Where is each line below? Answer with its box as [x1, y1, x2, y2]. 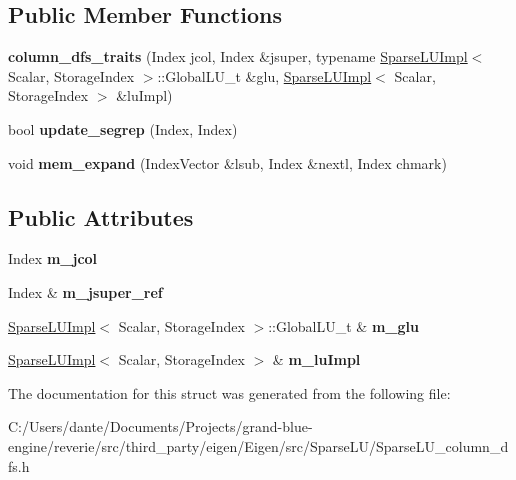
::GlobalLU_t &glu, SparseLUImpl [157, 65, 372, 86]
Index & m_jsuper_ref [8, 281, 163, 302]
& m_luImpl [272, 349, 361, 370]
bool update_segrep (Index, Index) [8, 118, 238, 139]
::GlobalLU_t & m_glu [268, 315, 419, 336]
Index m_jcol [8, 248, 98, 269]
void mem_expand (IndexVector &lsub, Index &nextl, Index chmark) [8, 152, 447, 173]
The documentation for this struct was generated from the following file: [8, 382, 451, 403]
